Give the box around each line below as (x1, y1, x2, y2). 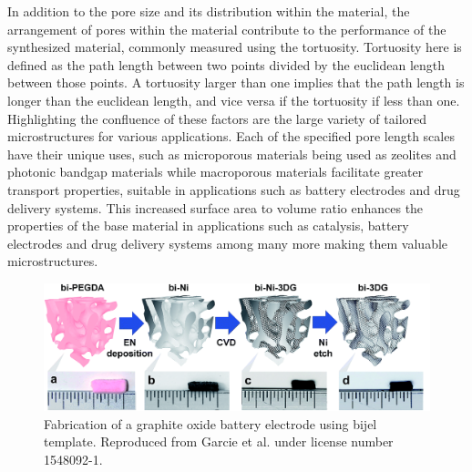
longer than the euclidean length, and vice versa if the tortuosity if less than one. (7, 90, 460, 109)
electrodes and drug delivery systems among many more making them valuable (7, 233, 448, 252)
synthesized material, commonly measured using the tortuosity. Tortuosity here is (7, 37, 462, 56)
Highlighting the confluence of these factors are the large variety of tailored (7, 108, 427, 128)
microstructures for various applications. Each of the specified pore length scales (7, 127, 455, 146)
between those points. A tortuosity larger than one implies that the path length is (7, 73, 465, 92)
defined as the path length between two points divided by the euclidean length (7, 55, 446, 74)
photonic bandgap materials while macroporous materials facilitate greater (7, 162, 424, 181)
